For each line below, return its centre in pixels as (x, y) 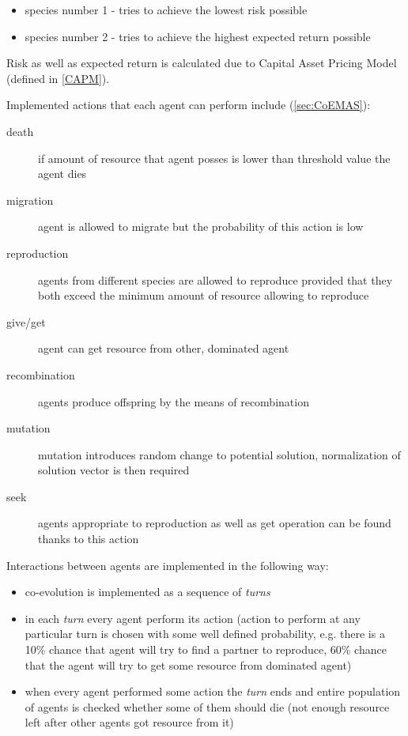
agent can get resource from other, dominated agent (164, 348)
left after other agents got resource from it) (129, 722)
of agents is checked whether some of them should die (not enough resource (207, 706)
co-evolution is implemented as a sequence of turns (147, 592)
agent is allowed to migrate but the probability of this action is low (201, 226)
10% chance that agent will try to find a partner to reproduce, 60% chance (206, 649)
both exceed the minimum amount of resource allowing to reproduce (204, 295)
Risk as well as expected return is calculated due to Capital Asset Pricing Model (202, 63)
